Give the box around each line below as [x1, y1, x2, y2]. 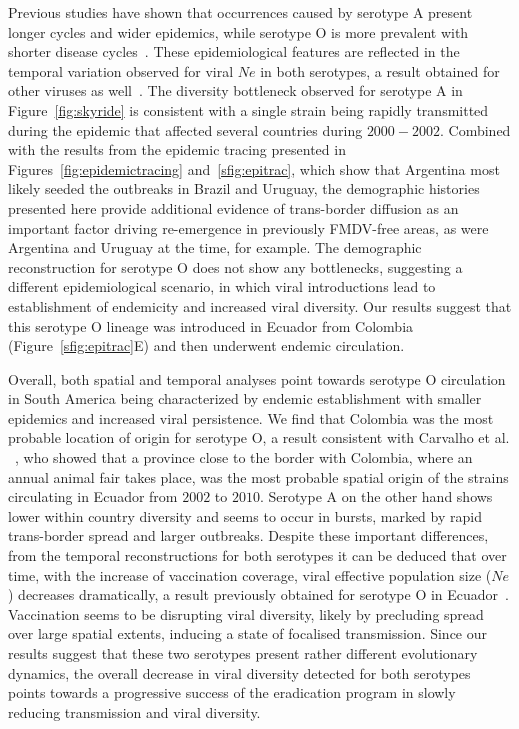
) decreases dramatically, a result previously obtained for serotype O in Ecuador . [8, 584, 510, 605]
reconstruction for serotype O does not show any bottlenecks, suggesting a [8, 256, 463, 277]
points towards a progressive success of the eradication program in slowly [8, 682, 456, 703]
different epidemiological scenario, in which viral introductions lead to [8, 276, 436, 297]
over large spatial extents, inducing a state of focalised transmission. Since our [8, 623, 488, 644]
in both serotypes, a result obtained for [260, 60, 500, 81]
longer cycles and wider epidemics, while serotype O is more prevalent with [8, 21, 469, 42]
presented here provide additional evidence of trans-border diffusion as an [8, 197, 459, 218]
